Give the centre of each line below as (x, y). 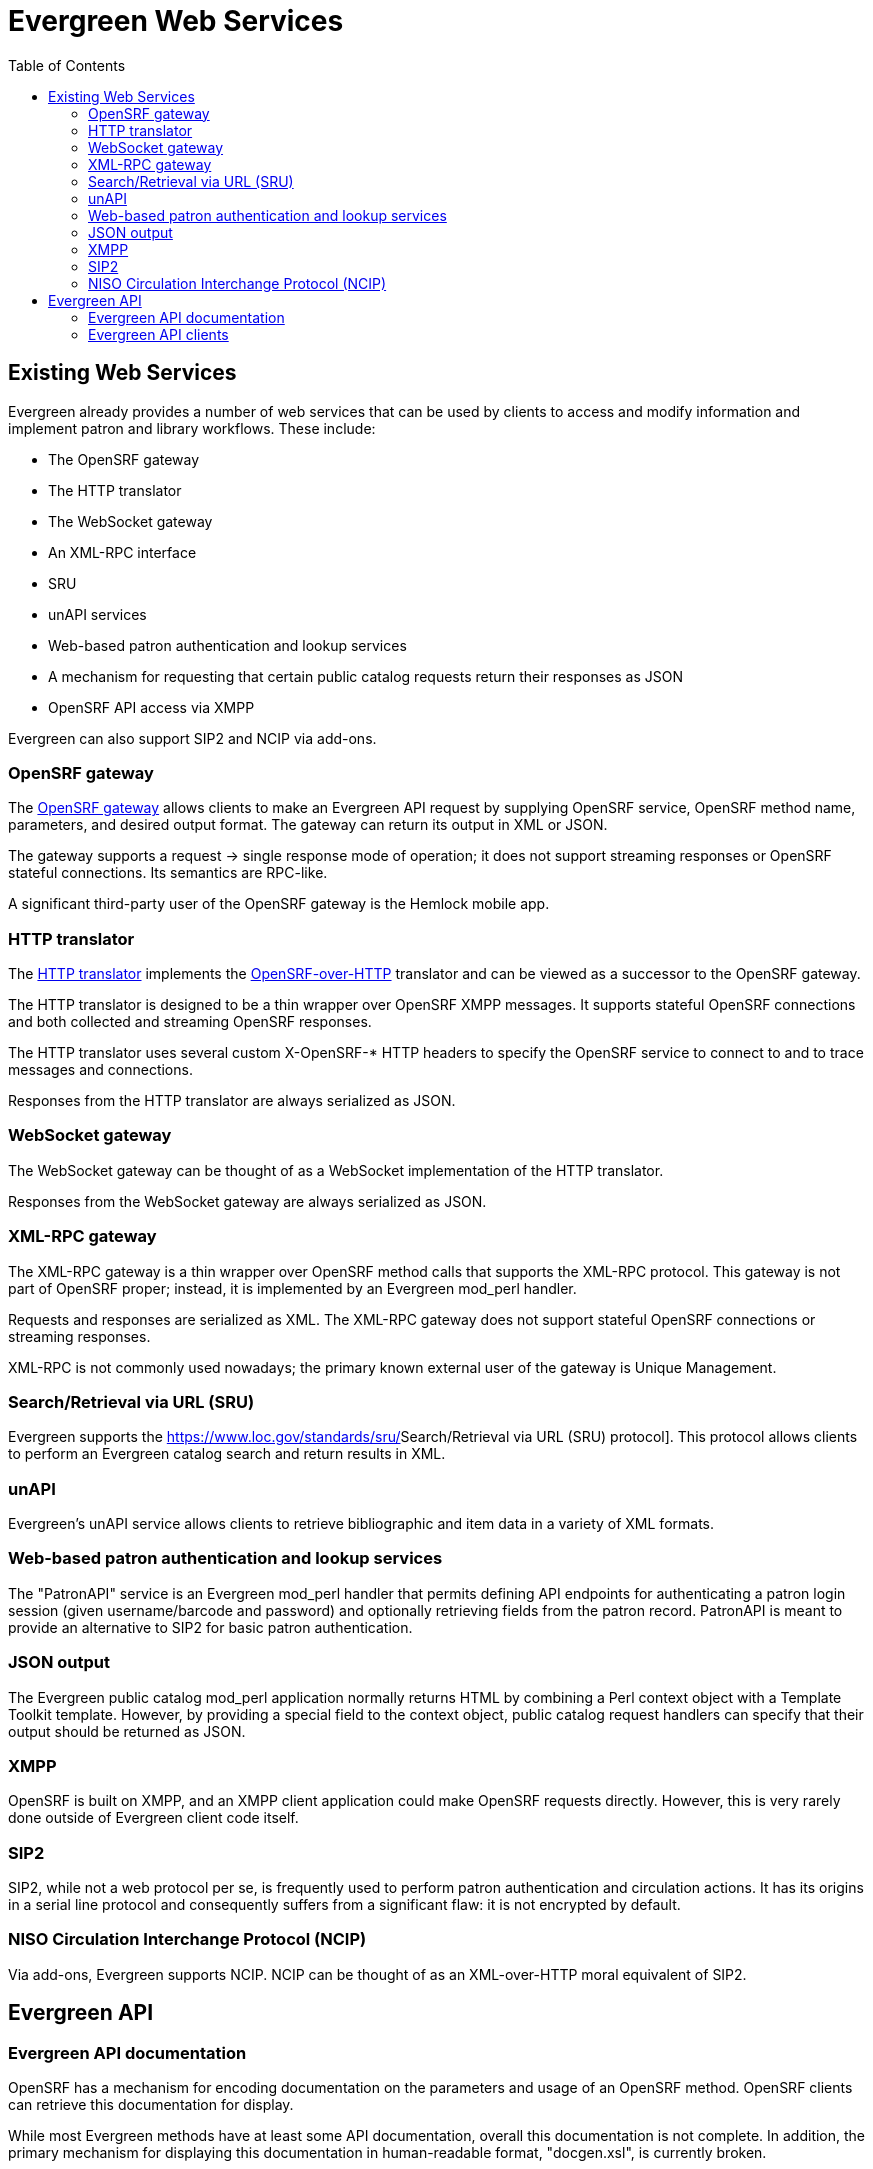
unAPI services (97, 614)
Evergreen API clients (158, 334)
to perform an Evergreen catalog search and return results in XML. (227, 1454)
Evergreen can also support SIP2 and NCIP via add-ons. (192, 738)
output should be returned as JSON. (127, 1731)
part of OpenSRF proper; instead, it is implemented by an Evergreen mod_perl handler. (292, 1288)
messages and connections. (100, 1070)
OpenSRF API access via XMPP (151, 707)
